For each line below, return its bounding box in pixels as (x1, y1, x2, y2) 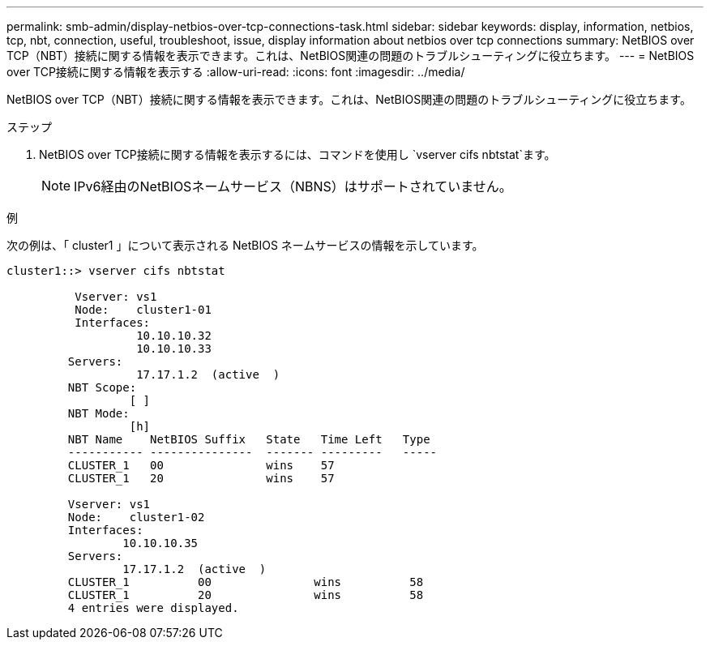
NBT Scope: (67, 381, 137, 394)
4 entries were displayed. (67, 601, 239, 614)
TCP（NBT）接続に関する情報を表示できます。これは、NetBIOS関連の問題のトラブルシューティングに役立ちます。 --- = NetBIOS (6, 49, 695, 62)
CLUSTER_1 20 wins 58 (67, 588, 424, 601)
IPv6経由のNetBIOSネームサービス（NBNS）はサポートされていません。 (74, 178, 512, 195)
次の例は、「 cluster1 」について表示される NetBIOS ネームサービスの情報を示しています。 (6, 238, 484, 252)
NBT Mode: (67, 407, 130, 420)
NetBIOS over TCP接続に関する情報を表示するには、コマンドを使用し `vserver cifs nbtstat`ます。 (39, 148, 556, 161)
